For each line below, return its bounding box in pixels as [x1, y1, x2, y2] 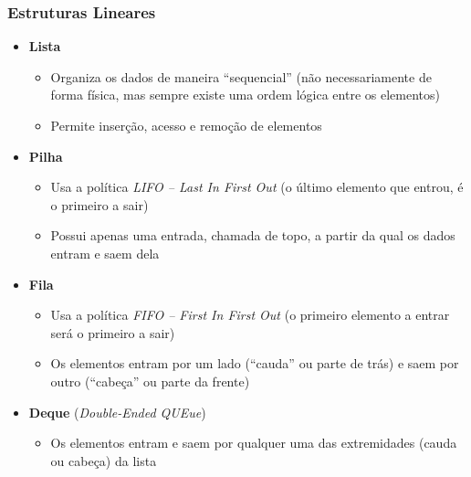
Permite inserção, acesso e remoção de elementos [50, 116, 322, 134]
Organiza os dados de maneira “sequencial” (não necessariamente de [50, 67, 432, 86]
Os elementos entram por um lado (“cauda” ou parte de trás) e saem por [50, 354, 459, 373]
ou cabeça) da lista [50, 450, 157, 470]
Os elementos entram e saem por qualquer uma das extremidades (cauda [50, 433, 457, 452]
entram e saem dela [50, 243, 160, 262]
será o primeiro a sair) [50, 323, 175, 342]
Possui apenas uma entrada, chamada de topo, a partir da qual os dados [50, 226, 455, 245]
